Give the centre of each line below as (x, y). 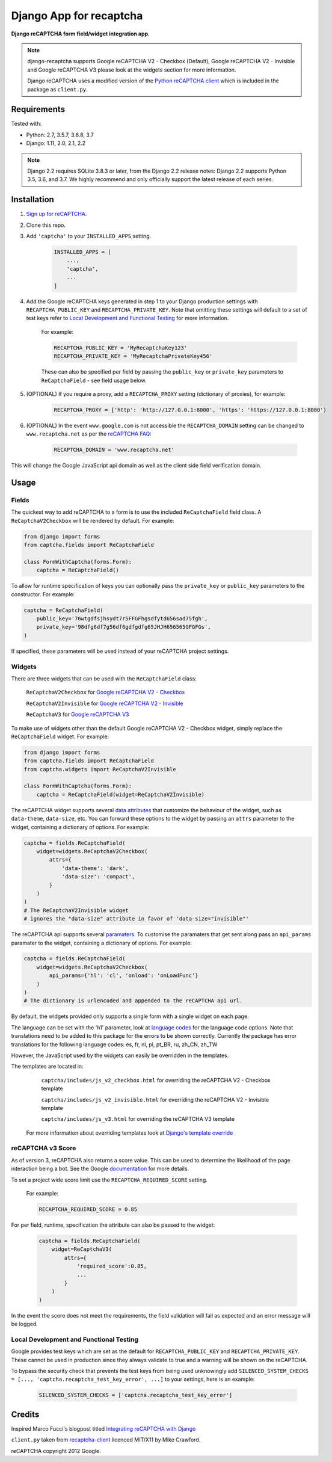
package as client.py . (57, 89)
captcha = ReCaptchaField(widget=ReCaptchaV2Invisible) (121, 794)
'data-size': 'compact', (98, 877)
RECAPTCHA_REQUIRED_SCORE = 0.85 (88, 1210)
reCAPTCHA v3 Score (44, 1148)
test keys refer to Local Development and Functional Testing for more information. (128, 318)
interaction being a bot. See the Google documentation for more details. (100, 1169)
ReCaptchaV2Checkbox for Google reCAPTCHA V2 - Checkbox (106, 692)
